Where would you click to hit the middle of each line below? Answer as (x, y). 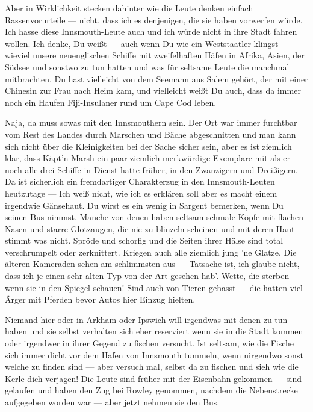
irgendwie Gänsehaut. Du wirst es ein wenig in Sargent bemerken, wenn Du (144, 205)
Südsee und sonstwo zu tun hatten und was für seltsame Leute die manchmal (147, 66)
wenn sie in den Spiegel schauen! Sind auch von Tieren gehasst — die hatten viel (154, 287)
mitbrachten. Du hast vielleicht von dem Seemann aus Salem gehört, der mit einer (156, 78)
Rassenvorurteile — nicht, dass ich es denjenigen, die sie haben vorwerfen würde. (154, 20)
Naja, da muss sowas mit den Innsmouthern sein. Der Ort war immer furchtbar (151, 122)
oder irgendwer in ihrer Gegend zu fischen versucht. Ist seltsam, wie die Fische (150, 343)
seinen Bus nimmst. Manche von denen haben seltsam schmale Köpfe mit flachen (154, 217)
